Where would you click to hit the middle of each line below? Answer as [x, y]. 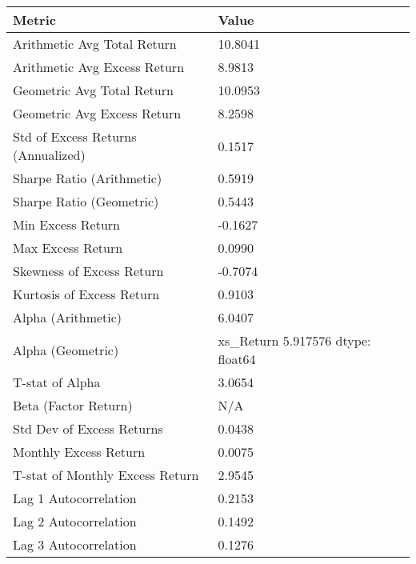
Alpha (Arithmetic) [68, 317]
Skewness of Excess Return [88, 271]
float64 [237, 359]
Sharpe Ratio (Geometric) [86, 201]
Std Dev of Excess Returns [88, 428]
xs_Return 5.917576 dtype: [294, 340]
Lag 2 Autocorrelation [75, 521]
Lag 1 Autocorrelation [75, 498]
